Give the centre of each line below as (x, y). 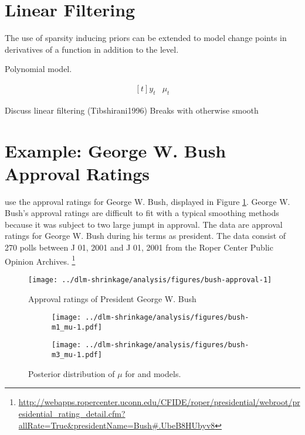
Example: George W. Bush (116, 150)
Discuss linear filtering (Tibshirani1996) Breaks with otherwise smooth (132, 110)
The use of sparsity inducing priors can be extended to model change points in (146, 38)
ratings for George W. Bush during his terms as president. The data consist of (145, 236)
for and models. (153, 373)
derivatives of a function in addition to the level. (92, 49)
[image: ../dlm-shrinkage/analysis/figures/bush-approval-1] (150, 280)
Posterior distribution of (72, 373)
